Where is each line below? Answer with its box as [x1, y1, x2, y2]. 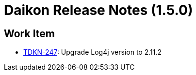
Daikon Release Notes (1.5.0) [4, 2, 193, 18]
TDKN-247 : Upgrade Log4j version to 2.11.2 [23, 48, 162, 57]
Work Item [4, 27, 55, 40]
